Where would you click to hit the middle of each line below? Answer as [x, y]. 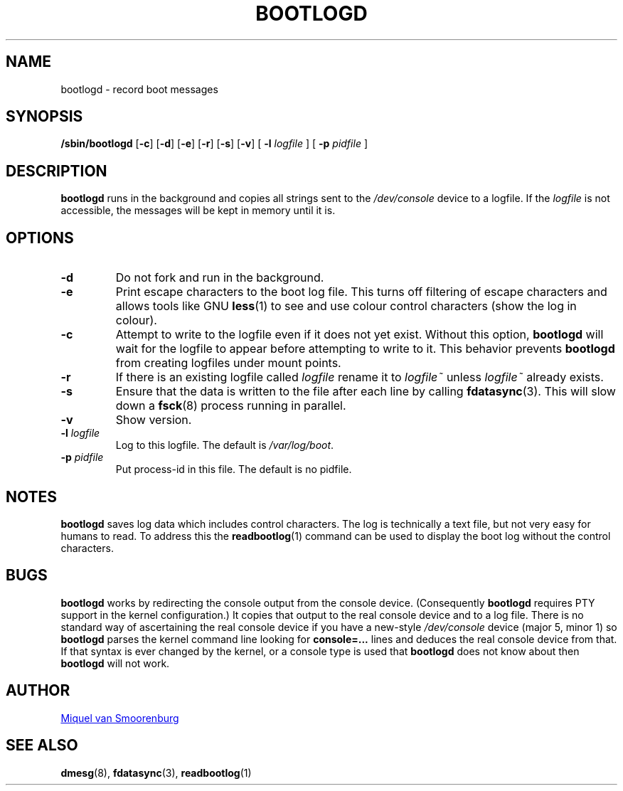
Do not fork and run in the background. [220, 278]
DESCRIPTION [57, 171]
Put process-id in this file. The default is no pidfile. [234, 469]
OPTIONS [40, 238]
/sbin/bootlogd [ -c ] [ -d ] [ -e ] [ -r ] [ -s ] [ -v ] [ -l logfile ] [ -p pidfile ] [214, 144]
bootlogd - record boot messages [139, 89]
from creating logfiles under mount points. [228, 363]
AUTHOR [38, 691]
